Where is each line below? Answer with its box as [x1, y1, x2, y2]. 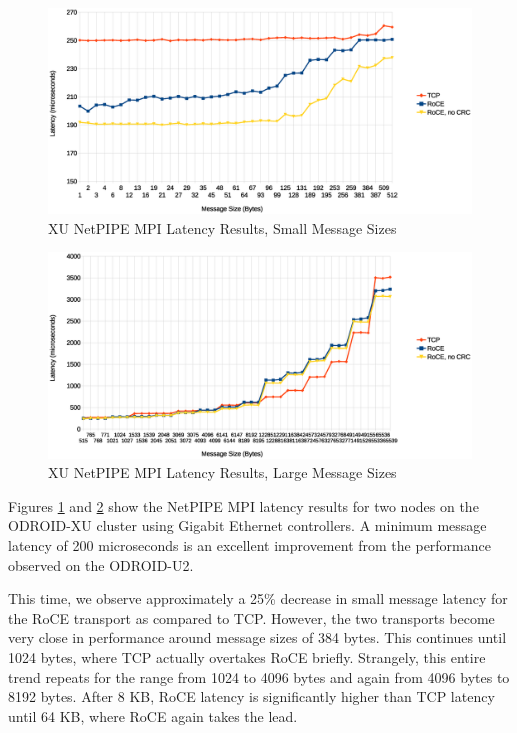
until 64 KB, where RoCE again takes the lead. [8, 705, 298, 726]
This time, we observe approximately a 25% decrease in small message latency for [8, 588, 508, 609]
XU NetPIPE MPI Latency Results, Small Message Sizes [48, 217, 397, 238]
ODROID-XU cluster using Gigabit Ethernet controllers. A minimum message [8, 515, 487, 536]
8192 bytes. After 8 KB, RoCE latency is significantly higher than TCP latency [8, 686, 495, 707]
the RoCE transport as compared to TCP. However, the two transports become [8, 607, 495, 628]
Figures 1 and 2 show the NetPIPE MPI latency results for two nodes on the [8, 495, 479, 516]
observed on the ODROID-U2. [8, 554, 194, 575]
